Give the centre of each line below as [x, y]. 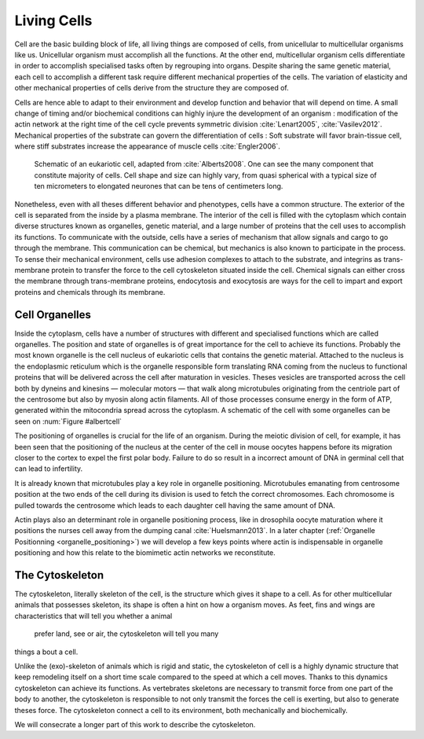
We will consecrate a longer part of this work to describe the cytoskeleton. [135, 724]
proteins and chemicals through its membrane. [90, 292]
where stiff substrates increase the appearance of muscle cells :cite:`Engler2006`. [147, 146]
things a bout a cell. [46, 652]
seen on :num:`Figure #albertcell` [68, 421]
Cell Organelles [53, 314]
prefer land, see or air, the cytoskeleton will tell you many [126, 634]
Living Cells [53, 20]
